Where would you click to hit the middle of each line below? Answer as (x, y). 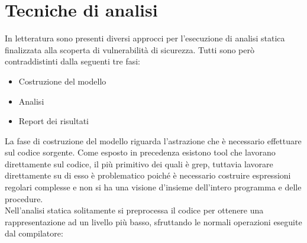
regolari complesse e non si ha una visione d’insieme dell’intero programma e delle (153, 187)
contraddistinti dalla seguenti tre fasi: (72, 61)
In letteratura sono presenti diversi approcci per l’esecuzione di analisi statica (145, 38)
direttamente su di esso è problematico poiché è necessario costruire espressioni (148, 175)
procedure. (24, 198)
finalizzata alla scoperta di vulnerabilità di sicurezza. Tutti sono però (130, 49)
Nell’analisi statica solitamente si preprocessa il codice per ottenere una (134, 210)
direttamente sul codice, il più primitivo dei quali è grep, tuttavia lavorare (139, 163)
